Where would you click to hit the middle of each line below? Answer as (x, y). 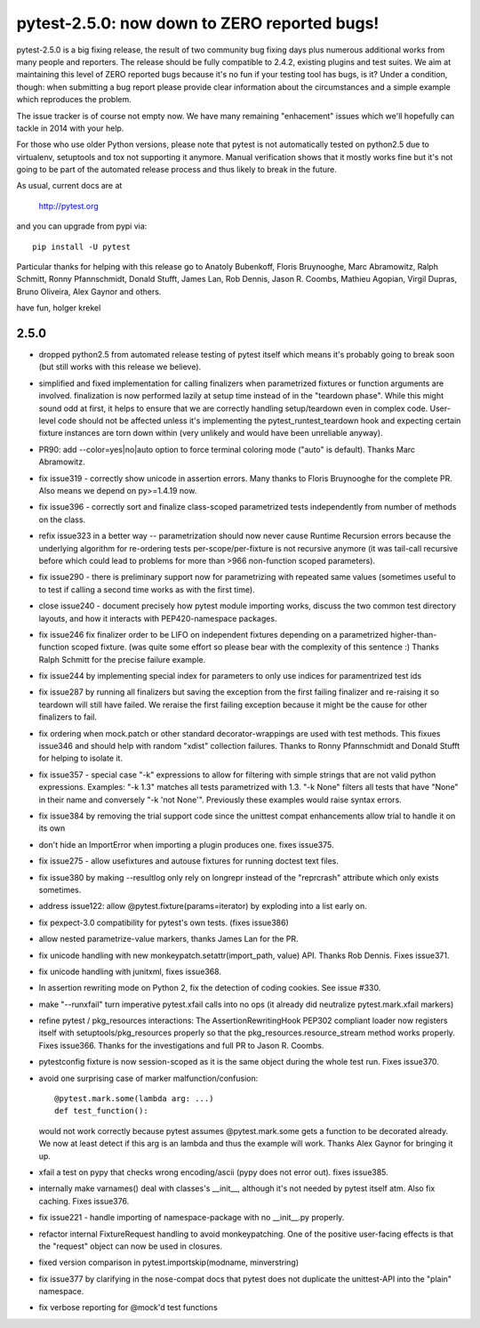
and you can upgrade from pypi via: (82, 226)
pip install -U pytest (82, 246)
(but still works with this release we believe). (120, 367)
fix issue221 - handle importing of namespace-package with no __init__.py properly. (192, 1218)
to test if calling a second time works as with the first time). (147, 589)
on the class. (62, 519)
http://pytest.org (69, 205)
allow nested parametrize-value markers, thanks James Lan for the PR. (168, 939)
